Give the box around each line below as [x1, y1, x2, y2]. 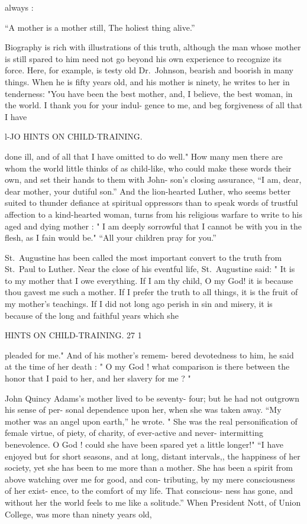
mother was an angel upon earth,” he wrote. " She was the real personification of [5, 415, 298, 427]
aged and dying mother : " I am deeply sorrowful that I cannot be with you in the [5, 219, 302, 232]
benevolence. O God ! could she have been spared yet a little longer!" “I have [5, 438, 284, 450]
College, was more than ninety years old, [5, 507, 152, 520]
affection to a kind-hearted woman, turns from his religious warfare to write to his [5, 208, 303, 220]
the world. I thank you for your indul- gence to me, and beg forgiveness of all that [5, 99, 303, 111]
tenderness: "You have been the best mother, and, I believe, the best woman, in [5, 87, 293, 99]
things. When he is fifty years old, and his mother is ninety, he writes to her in [5, 75, 290, 88]
